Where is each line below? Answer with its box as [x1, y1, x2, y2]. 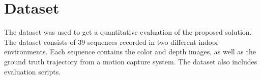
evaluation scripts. [4, 66, 61, 76]
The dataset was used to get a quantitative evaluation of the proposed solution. [4, 27, 252, 37]
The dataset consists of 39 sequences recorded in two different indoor [4, 36, 219, 47]
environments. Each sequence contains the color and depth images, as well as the [4, 46, 256, 57]
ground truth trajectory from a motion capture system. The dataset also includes [4, 56, 257, 66]
